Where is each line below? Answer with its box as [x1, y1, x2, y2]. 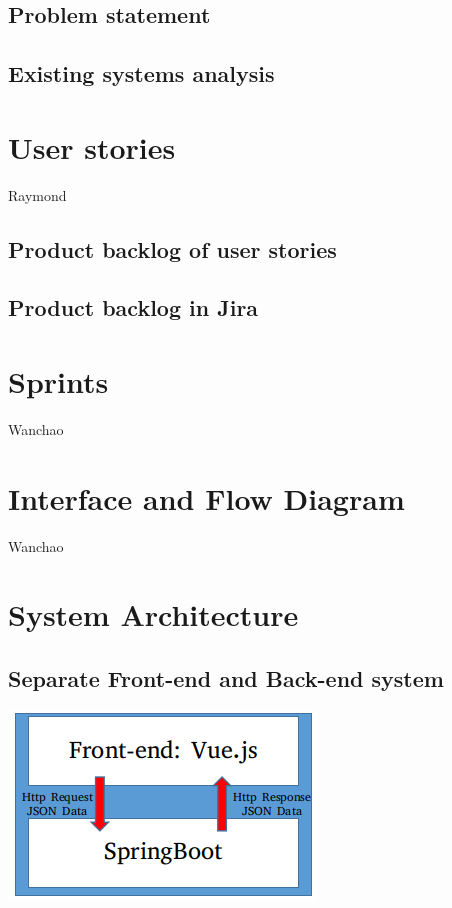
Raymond [8, 184, 67, 205]
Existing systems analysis [8, 58, 275, 89]
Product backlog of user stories [8, 233, 337, 264]
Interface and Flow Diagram [8, 477, 405, 518]
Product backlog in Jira [8, 292, 259, 323]
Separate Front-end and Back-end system [8, 663, 444, 694]
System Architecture [8, 594, 299, 635]
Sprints [8, 361, 109, 402]
